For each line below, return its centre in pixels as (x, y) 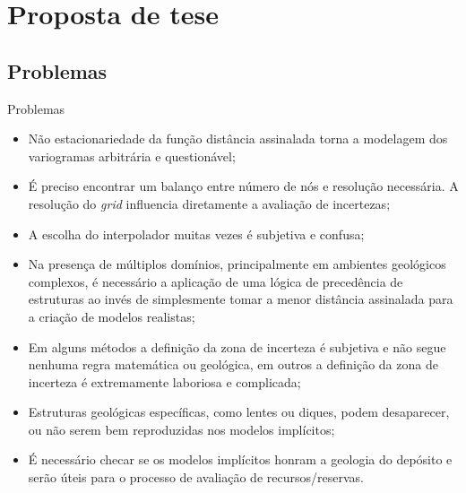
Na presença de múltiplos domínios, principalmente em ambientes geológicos (237, 264)
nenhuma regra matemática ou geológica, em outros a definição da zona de (233, 364)
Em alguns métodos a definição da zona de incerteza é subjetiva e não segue (237, 346)
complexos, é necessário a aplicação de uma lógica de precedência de (216, 281)
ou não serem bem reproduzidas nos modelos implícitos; (181, 429)
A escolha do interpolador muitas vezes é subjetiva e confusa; (196, 234)
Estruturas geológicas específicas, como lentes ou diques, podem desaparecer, (239, 412)
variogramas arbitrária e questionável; (132, 156)
